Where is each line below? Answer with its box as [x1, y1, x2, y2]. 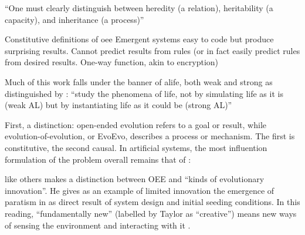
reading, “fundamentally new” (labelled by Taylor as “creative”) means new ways [5, 207, 297, 219]
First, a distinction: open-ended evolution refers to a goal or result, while [5, 118, 266, 130]
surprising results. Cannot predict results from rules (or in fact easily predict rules [5, 44, 300, 56]
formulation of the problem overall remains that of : [5, 153, 191, 165]
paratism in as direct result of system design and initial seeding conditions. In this [5, 196, 300, 208]
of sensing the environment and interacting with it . [5, 219, 191, 231]
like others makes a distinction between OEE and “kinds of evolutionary [5, 173, 265, 185]
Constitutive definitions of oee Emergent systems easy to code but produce [5, 33, 274, 45]
